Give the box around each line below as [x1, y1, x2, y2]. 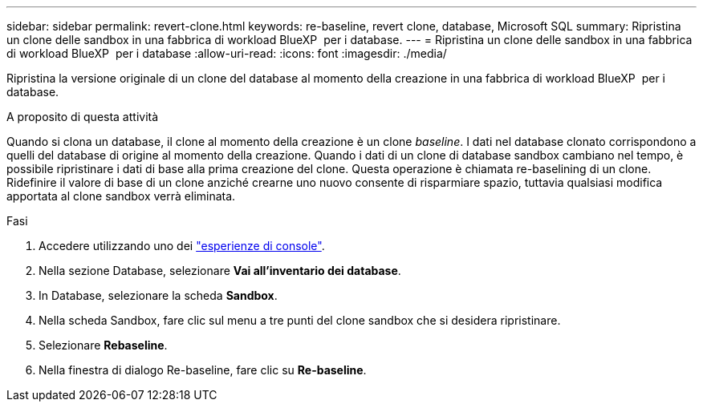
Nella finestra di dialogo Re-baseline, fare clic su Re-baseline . [39, 363, 367, 377]
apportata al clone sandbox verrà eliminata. [6, 189, 236, 203]
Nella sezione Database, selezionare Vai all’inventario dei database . [39, 264, 401, 277]
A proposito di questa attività [6, 110, 159, 123]
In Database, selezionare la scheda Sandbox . [39, 289, 278, 302]
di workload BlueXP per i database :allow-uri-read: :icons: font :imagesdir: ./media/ [6, 46, 447, 60]
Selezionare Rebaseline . [39, 338, 168, 352]
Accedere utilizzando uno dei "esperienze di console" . [39, 239, 325, 252]
